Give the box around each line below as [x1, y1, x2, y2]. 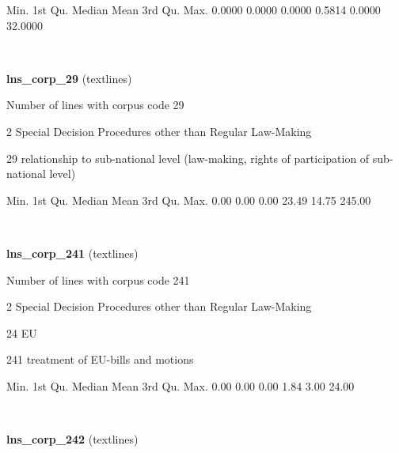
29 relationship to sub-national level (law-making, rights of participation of [6, 149, 370, 166]
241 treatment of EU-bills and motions [6, 351, 194, 368]
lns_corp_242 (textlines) [6, 431, 139, 447]
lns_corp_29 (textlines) [6, 70, 132, 86]
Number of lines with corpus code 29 [6, 96, 184, 113]
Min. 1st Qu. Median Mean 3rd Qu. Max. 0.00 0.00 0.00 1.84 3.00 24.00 [6, 377, 355, 394]
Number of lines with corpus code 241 [6, 271, 190, 288]
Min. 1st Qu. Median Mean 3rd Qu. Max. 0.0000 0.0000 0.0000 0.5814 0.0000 [6, 2, 381, 17]
